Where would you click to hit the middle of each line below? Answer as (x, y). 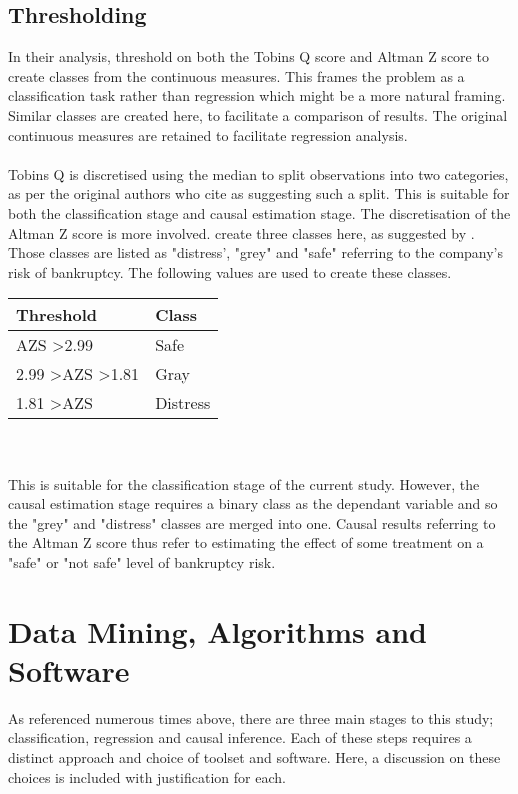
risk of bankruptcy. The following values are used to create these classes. (230, 271)
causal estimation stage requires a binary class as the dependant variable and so (253, 503)
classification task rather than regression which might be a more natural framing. (257, 95)
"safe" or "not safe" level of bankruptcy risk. (142, 561)
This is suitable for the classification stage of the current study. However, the (244, 483)
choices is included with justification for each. (147, 776)
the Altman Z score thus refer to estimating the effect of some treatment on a (246, 542)
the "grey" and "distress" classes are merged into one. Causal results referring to (252, 522)
